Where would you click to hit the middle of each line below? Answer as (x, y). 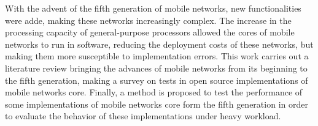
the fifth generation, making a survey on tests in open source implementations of (157, 80)
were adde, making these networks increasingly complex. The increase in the (148, 20)
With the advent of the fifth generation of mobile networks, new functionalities (153, 8)
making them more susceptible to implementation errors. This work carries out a (157, 56)
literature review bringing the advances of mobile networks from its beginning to (156, 68)
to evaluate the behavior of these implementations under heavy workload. (143, 116)
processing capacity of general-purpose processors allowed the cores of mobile (150, 32)
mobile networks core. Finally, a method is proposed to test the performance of (154, 92)
